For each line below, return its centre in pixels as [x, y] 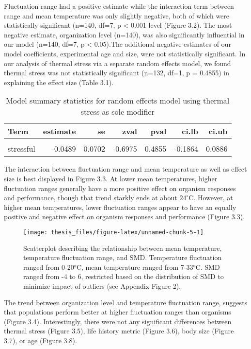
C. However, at [211, 198]
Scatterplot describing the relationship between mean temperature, [123, 248]
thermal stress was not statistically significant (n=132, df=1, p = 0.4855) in [117, 73]
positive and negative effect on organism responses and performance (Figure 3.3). [124, 217]
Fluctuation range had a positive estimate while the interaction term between [119, 6]
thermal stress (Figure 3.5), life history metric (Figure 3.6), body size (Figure [119, 331]
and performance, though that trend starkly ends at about [91, 198]
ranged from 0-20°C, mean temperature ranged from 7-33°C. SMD [122, 267]
